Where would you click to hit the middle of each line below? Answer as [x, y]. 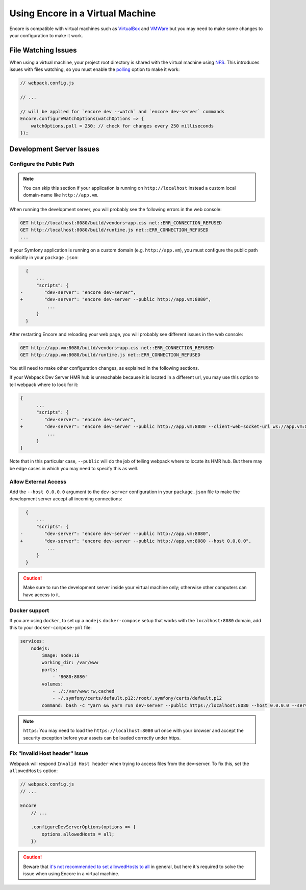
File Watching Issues [43, 50]
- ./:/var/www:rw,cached [83, 691]
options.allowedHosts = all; [78, 834]
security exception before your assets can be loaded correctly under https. [102, 738]
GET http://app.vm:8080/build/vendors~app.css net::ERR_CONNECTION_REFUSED [117, 348]
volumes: [53, 684]
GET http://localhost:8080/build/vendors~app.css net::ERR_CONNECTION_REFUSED [121, 223]
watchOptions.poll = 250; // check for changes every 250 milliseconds [122, 126]
